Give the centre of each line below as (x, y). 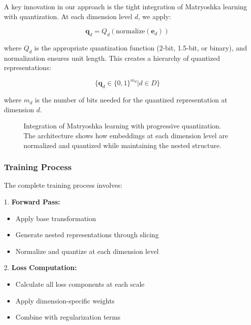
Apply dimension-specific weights (65, 300)
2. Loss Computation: (40, 267)
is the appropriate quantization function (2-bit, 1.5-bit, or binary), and (141, 47)
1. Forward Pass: (32, 202)
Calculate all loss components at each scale (80, 284)
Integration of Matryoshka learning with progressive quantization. (122, 126)
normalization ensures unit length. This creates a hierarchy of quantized (112, 58)
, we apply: (154, 16)
